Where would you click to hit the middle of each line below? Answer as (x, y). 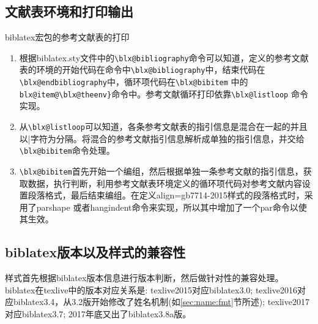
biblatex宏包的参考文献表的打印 (67, 37)
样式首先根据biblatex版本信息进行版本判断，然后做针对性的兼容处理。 (144, 278)
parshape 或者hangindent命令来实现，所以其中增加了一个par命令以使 (172, 207)
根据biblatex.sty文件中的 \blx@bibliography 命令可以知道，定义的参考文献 (164, 57)
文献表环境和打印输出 (69, 11)
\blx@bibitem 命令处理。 (67, 150)
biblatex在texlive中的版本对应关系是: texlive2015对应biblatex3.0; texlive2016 (151, 289)
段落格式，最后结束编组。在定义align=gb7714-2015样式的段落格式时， (166, 195)
